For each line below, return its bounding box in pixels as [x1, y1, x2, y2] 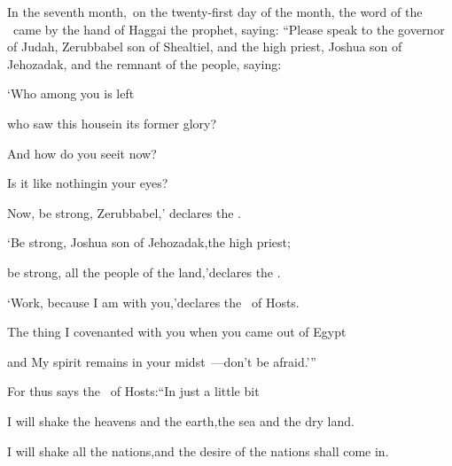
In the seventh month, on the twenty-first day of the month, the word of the [7, 3, 423, 20]
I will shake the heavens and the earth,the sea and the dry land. [7, 411, 355, 430]
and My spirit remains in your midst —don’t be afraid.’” [7, 352, 316, 370]
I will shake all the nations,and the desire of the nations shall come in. [7, 441, 389, 460]
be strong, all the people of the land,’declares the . [7, 262, 281, 281]
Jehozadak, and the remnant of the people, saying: [7, 54, 282, 73]
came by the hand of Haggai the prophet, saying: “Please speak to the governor [12, 19, 445, 38]
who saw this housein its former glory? [7, 113, 217, 132]
